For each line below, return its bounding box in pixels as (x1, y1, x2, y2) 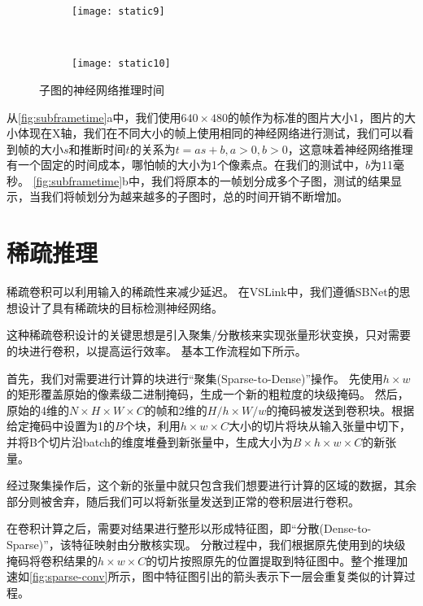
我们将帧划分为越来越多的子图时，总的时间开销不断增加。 (40, 188, 348, 205)
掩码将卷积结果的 (7, 552, 98, 569)
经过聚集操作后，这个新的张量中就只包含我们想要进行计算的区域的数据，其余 (7, 477, 416, 494)
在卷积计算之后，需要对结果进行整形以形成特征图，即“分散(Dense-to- (7, 520, 372, 537)
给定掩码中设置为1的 (7, 417, 115, 434)
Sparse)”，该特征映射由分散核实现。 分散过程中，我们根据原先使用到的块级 (7, 535, 406, 552)
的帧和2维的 (144, 401, 207, 418)
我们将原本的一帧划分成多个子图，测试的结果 (150, 172, 390, 189)
